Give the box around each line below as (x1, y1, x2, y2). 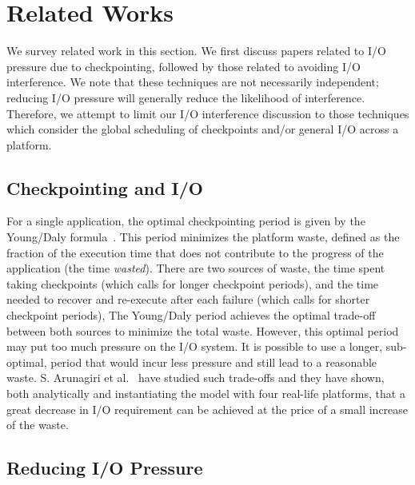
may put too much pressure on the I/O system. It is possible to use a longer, (6, 338, 383, 355)
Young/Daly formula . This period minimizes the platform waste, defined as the (6, 229, 400, 245)
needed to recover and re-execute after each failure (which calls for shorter (6, 291, 370, 308)
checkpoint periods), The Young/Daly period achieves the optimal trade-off (6, 307, 376, 324)
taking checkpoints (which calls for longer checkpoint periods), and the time (6, 275, 379, 292)
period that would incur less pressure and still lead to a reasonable (50, 353, 377, 370)
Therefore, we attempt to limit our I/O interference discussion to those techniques (6, 105, 409, 121)
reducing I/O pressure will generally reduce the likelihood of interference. (6, 89, 365, 105)
